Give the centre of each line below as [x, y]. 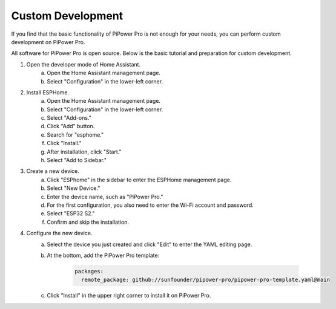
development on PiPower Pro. [48, 42]
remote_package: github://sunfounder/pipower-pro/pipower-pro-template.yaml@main [205, 280]
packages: [89, 271]
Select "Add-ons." [69, 118]
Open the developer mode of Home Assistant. [84, 64]
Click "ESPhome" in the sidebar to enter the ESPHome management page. [139, 180]
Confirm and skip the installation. [88, 222]
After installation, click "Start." [84, 152]
